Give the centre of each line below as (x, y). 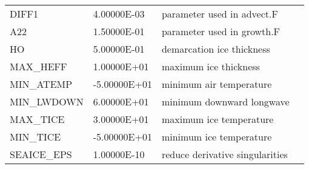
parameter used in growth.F (221, 31)
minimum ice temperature (217, 137)
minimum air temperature (217, 84)
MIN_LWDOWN (47, 101)
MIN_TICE (35, 137)
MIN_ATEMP (41, 84)
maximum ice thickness (211, 66)
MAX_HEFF (38, 66)
